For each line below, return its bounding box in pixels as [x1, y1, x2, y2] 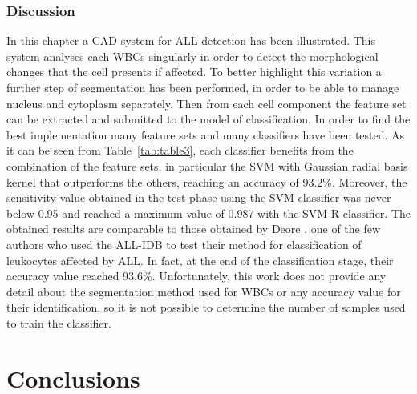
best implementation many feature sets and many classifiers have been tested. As [6, 126, 405, 143]
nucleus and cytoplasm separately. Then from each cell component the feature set [6, 94, 407, 111]
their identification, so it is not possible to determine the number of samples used [6, 299, 406, 316]
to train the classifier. [6, 314, 111, 331]
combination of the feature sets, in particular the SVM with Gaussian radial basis [6, 157, 408, 174]
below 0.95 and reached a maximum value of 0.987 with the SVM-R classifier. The [6, 204, 411, 221]
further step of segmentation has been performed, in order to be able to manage [6, 79, 399, 95]
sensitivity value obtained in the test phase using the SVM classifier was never [6, 189, 391, 206]
